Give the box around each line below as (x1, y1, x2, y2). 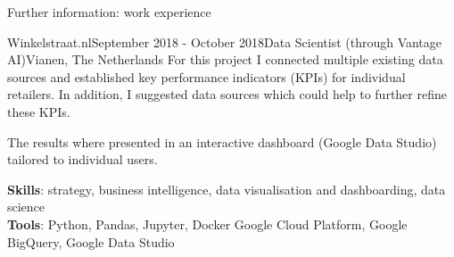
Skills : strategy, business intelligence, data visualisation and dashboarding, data (7, 179, 446, 198)
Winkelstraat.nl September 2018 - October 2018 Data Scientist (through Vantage (7, 32, 442, 51)
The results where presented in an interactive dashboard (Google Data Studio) (7, 132, 437, 151)
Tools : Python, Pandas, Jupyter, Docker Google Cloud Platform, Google (7, 214, 408, 233)
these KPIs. (7, 102, 70, 120)
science (7, 197, 45, 216)
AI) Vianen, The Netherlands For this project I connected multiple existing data (7, 50, 443, 69)
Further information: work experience (7, 3, 211, 21)
